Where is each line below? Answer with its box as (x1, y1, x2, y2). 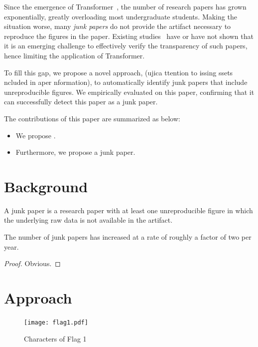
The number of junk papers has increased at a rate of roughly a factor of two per (4, 232, 252, 242)
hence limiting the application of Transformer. (4, 50, 145, 60)
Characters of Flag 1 (24, 333, 87, 344)
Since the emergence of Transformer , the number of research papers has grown (4, 1, 247, 11)
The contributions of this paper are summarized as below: (4, 113, 180, 123)
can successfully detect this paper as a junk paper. (4, 96, 158, 107)
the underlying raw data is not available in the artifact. (4, 215, 173, 225)
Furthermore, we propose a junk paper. (15, 147, 135, 157)
